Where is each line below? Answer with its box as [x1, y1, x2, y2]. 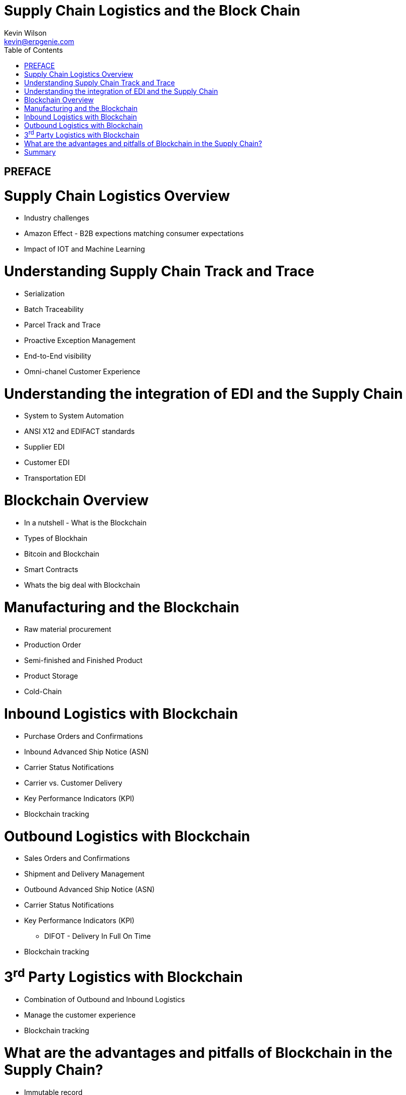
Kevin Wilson [4, 28, 47, 37]
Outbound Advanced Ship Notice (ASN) [24, 885, 155, 894]
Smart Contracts [24, 565, 78, 574]
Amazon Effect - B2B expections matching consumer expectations [24, 229, 244, 238]
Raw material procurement [24, 625, 111, 634]
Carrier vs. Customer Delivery [24, 778, 122, 787]
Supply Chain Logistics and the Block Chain [4, 2, 301, 19]
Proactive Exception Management [24, 336, 136, 345]
